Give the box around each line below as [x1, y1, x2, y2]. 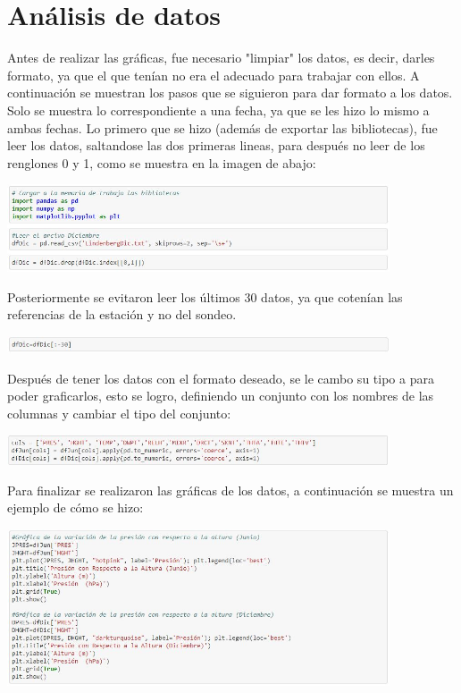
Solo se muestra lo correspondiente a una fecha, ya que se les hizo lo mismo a [7, 100, 430, 119]
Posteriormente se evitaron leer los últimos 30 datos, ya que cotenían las [7, 287, 403, 306]
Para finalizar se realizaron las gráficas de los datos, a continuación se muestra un [7, 480, 454, 499]
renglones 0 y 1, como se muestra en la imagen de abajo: [7, 153, 316, 172]
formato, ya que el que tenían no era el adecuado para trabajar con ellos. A [7, 65, 420, 84]
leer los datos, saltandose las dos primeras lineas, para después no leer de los [7, 136, 425, 155]
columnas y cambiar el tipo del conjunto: [7, 403, 231, 422]
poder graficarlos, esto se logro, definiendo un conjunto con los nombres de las [7, 386, 434, 405]
